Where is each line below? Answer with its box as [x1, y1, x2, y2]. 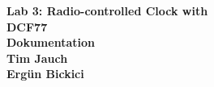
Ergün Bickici [6, 65, 84, 82]
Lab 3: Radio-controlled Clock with [6, 2, 208, 19]
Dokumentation [6, 34, 95, 51]
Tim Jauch [6, 49, 68, 66]
